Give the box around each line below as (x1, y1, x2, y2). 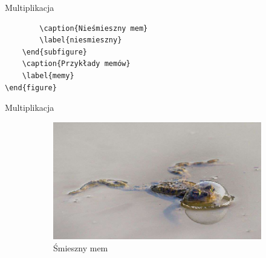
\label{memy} (22, 71, 74, 80)
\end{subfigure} (22, 47, 88, 56)
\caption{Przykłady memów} (22, 59, 131, 68)
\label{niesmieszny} (39, 36, 122, 45)
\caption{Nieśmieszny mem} (39, 24, 148, 33)
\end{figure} (5, 83, 57, 92)
